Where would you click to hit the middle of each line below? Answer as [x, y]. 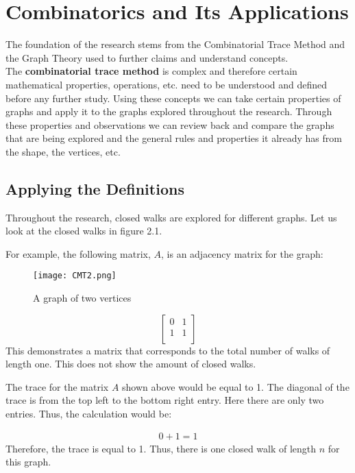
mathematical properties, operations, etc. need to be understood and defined [167, 84]
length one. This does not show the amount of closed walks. [131, 364]
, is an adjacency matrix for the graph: [242, 253]
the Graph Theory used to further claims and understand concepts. [147, 57]
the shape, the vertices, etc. [63, 151]
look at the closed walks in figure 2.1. [84, 231]
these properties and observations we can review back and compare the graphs [170, 124]
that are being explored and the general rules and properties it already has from [174, 138]
